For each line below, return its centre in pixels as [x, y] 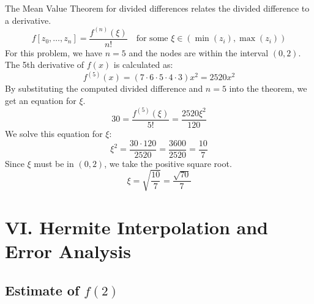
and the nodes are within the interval [199, 52]
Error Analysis [68, 251]
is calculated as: [143, 65]
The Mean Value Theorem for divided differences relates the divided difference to [157, 8]
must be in [54, 163]
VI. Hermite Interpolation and [136, 227]
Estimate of [42, 290]
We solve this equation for [54, 133]
